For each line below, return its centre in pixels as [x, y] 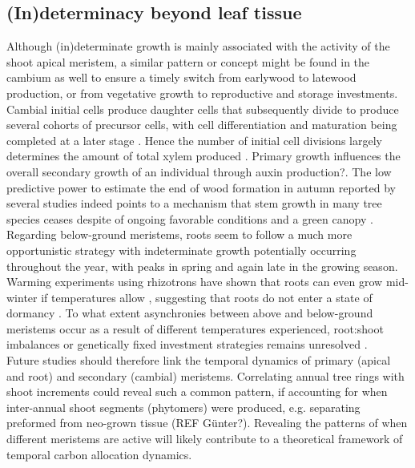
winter [22, 297]
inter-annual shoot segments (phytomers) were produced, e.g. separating [183, 407]
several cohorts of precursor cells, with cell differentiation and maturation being [202, 125]
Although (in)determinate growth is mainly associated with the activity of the [198, 46]
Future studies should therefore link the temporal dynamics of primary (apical [199, 360]
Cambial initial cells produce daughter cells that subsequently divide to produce [203, 109]
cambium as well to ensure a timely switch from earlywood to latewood [181, 77]
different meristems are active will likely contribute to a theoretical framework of [205, 439]
